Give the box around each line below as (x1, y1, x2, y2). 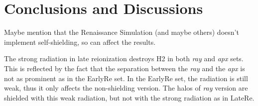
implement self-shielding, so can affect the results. (4, 36, 156, 47)
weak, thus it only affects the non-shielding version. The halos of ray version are (4, 83, 248, 93)
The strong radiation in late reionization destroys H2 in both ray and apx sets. (4, 53, 244, 64)
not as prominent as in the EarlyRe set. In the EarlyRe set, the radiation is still (4, 73, 248, 83)
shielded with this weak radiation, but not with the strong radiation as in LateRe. (4, 92, 255, 103)
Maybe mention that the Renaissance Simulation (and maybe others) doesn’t (4, 27, 239, 37)
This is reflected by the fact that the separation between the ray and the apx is (4, 63, 245, 73)
